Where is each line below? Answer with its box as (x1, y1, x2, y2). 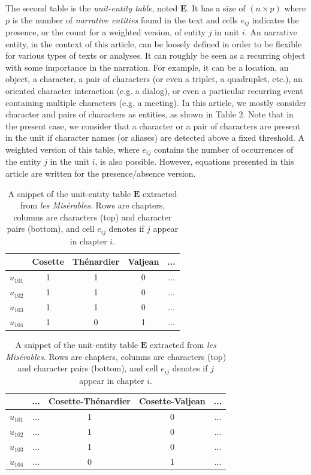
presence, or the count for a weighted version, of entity (5, 26, 206, 38)
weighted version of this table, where (5, 143, 140, 155)
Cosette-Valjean (138, 395, 206, 407)
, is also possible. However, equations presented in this (95, 155, 294, 168)
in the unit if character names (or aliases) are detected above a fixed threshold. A (5, 131, 305, 144)
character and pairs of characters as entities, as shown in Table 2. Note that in (5, 108, 294, 120)
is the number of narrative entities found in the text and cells (12, 13, 238, 26)
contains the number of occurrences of (153, 143, 294, 155)
